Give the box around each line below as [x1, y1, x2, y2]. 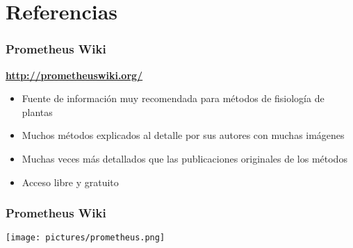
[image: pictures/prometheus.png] [6, 233, 165, 243]
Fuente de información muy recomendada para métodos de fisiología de [22, 91, 325, 106]
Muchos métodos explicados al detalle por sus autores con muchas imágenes [22, 128, 345, 142]
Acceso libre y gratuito [22, 174, 119, 189]
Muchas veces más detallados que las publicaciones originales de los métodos [22, 151, 347, 165]
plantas [22, 104, 53, 119]
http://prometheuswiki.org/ [6, 67, 143, 82]
